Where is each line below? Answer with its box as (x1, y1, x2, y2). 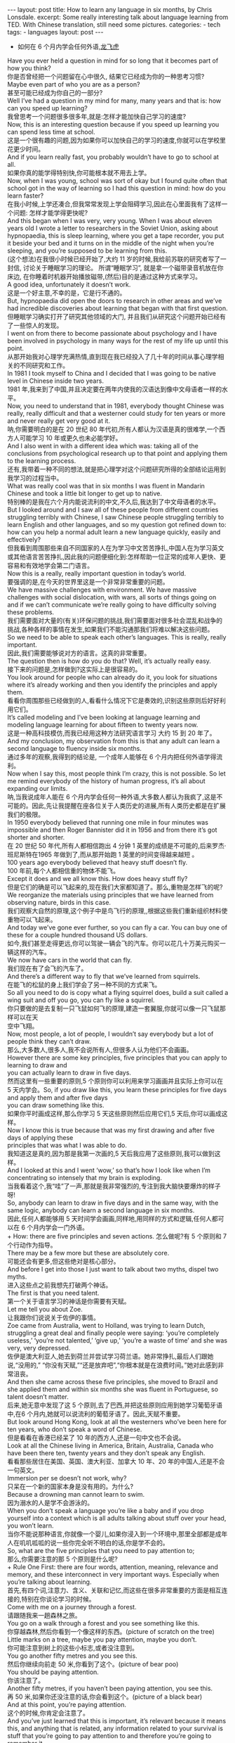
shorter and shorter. (7, 833, 65, 842)
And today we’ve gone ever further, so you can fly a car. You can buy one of (7, 923, 228, 932)
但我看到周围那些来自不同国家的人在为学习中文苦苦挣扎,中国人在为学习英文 (7, 544, 224, 552)
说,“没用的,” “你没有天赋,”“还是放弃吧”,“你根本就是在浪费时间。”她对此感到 (7, 1361, 218, 1369)
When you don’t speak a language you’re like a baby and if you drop (7, 1507, 205, 1514)
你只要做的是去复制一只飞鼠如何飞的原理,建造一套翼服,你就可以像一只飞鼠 (7, 1004, 220, 1013)
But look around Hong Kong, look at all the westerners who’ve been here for (7, 1418, 227, 1426)
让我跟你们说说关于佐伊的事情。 (7, 1314, 100, 1321)
